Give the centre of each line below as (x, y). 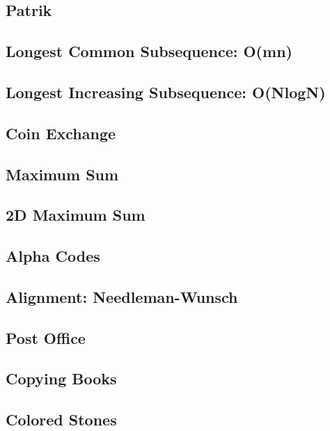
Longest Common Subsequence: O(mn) (149, 51)
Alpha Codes (53, 256)
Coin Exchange (61, 133)
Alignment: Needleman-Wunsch (122, 296)
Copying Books (61, 378)
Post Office (46, 337)
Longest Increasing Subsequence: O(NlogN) (166, 92)
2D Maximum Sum (76, 215)
